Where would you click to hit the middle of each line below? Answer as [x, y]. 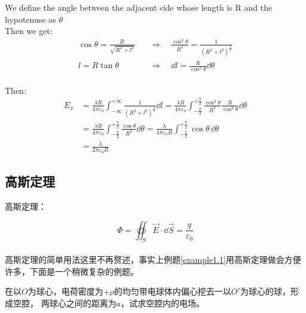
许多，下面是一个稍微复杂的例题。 [72, 271]
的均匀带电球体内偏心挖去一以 [172, 291]
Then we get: [29, 31]
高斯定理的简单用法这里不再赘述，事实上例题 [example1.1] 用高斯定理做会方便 [153, 259]
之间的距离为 [91, 303]
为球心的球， [265, 291]
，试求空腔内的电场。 [163, 303]
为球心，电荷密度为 [65, 291]
